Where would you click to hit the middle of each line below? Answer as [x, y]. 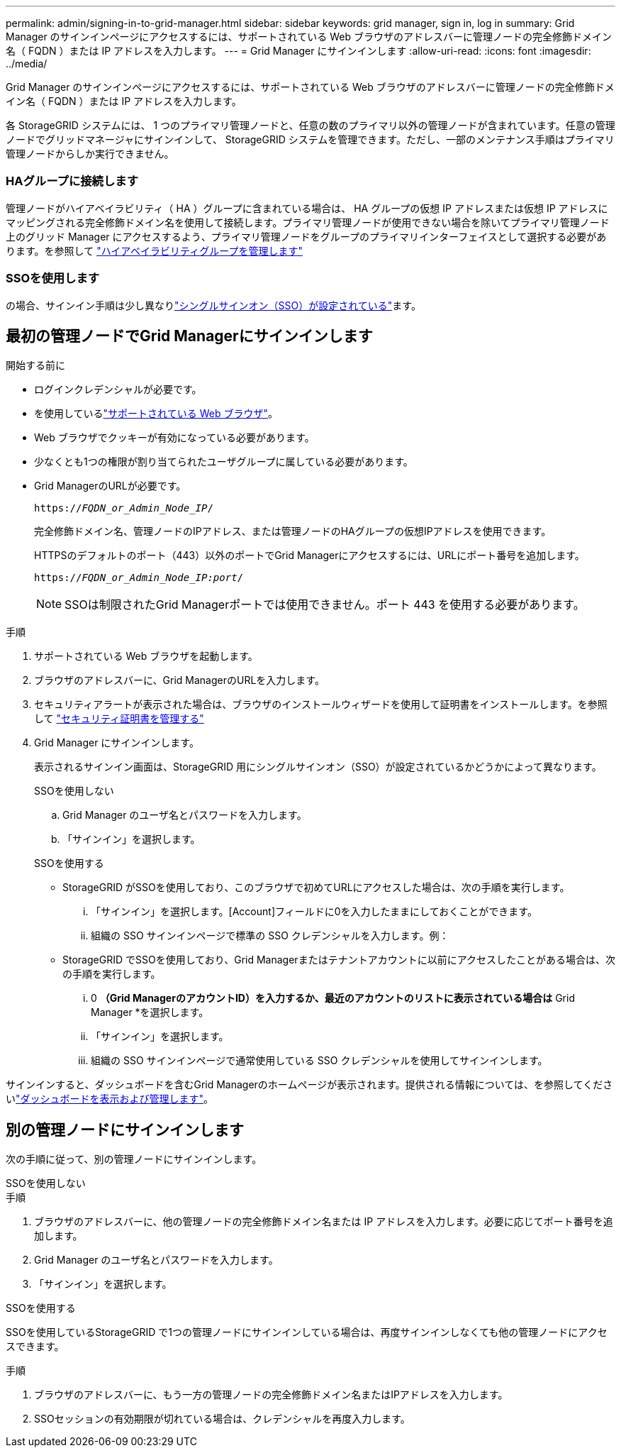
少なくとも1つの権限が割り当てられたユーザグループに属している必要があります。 [224, 462]
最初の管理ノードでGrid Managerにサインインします [189, 336]
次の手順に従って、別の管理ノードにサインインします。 [134, 1159]
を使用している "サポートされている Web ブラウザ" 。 [156, 414]
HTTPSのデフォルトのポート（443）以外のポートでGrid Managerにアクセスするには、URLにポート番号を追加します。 [309, 556]
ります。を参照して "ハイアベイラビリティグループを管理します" [154, 250]
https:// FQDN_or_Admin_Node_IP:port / [139, 578]
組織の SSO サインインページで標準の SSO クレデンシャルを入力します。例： [270, 936]
